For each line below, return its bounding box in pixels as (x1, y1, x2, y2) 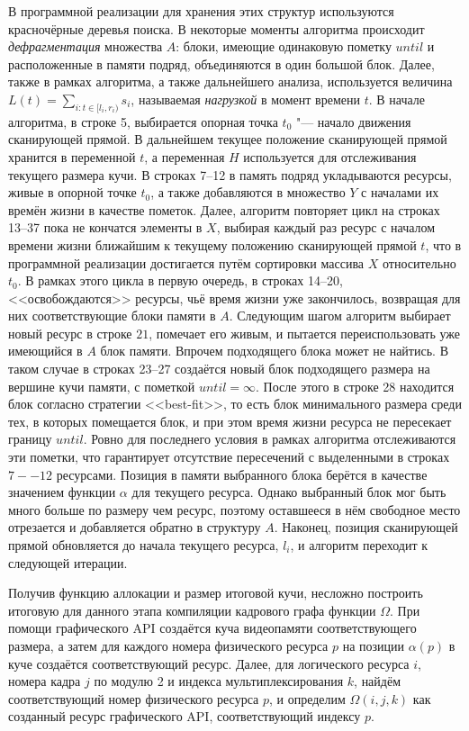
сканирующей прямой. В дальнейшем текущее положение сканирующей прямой (8, 130, 447, 149)
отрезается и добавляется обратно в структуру (8, 518, 261, 537)
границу (8, 429, 52, 448)
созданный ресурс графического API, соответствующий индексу (8, 707, 361, 726)
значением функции (8, 483, 116, 501)
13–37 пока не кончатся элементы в (8, 218, 203, 237)
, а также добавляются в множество (150, 183, 346, 202)
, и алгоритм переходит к (290, 536, 428, 555)
